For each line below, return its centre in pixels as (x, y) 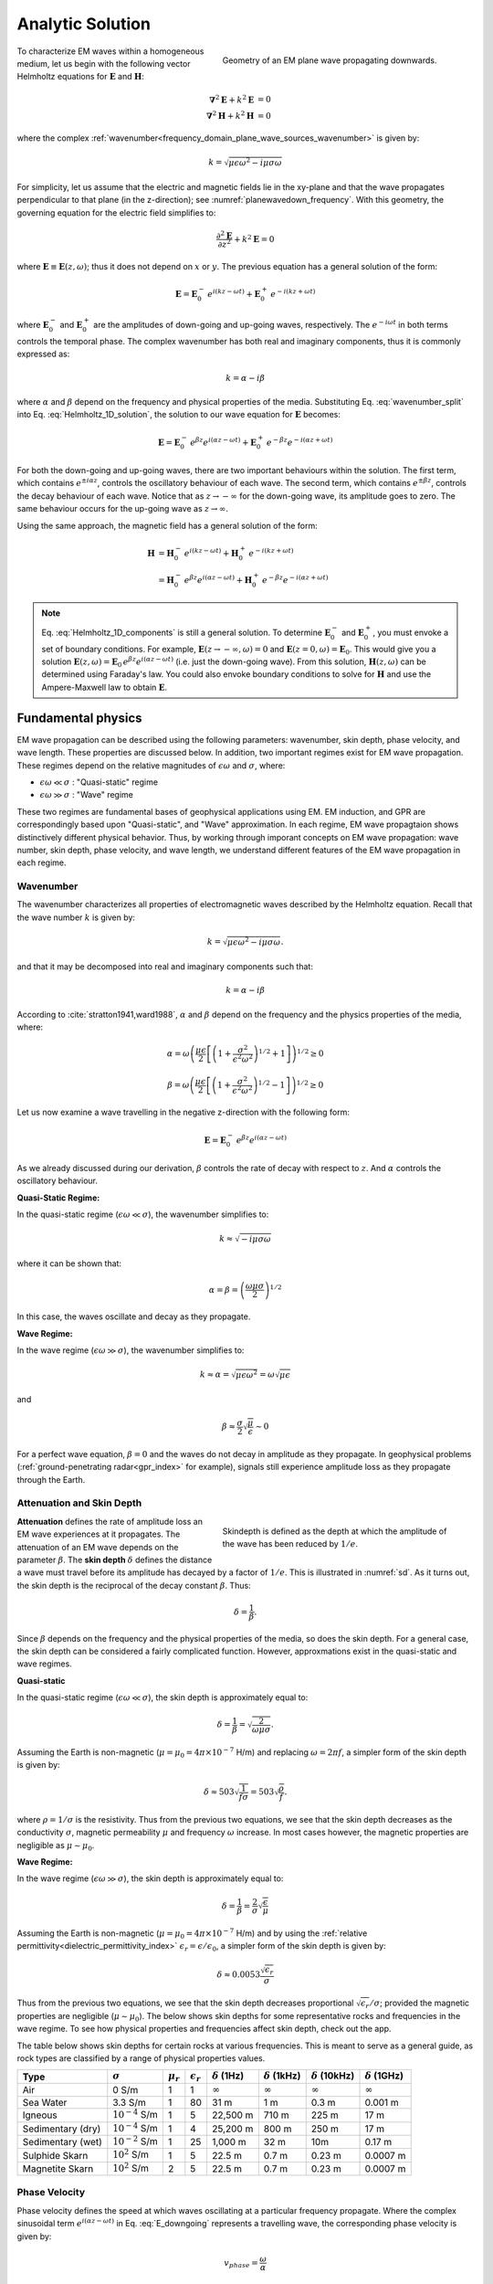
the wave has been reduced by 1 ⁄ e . (290, 1543)
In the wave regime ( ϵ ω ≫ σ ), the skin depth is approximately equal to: (150, 1878)
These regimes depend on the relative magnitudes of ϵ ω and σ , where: (151, 765)
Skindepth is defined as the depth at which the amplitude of (335, 1531)
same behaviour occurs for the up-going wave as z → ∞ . (122, 509)
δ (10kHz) (333, 2076)
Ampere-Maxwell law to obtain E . (105, 687)
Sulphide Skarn (55, 2155)
